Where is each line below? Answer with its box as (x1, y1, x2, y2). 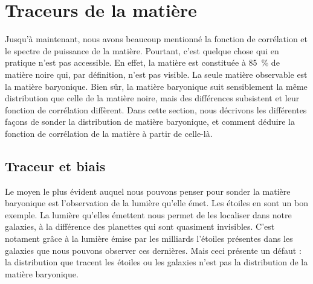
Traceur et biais (5, 156, 106, 175)
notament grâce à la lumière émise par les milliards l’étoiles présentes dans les (5, 232, 293, 245)
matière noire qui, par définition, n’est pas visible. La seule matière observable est (5, 68, 308, 80)
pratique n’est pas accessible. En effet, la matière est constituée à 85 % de (5, 56, 280, 69)
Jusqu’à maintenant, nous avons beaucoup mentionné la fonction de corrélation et (5, 33, 308, 45)
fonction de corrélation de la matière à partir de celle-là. (5, 127, 213, 139)
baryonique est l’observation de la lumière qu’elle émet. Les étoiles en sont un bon (5, 197, 308, 209)
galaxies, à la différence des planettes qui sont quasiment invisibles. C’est (5, 220, 275, 233)
